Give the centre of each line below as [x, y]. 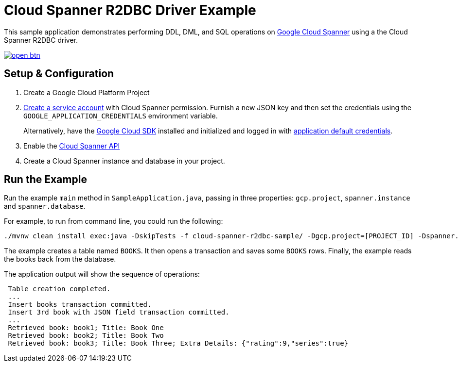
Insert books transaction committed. [80, 305]
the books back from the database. [60, 259]
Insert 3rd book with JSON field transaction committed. [119, 312]
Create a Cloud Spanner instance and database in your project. [124, 161]
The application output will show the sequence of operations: [102, 274]
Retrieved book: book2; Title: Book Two [86, 336]
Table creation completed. [59, 289]
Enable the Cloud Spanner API [72, 146]
